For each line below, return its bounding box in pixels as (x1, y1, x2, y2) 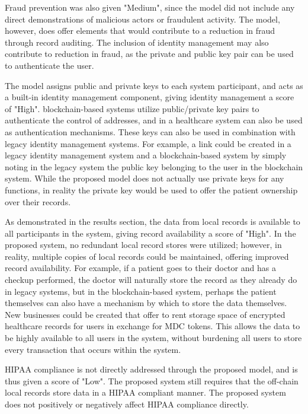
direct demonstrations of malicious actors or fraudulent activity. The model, (5, 12, 280, 25)
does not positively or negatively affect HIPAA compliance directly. (5, 398, 249, 410)
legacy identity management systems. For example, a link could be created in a (5, 137, 291, 149)
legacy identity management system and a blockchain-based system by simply (5, 149, 287, 161)
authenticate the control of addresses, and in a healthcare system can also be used (5, 114, 303, 126)
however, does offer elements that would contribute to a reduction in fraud (5, 24, 275, 37)
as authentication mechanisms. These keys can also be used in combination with (5, 125, 296, 138)
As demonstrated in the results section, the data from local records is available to (5, 215, 300, 228)
